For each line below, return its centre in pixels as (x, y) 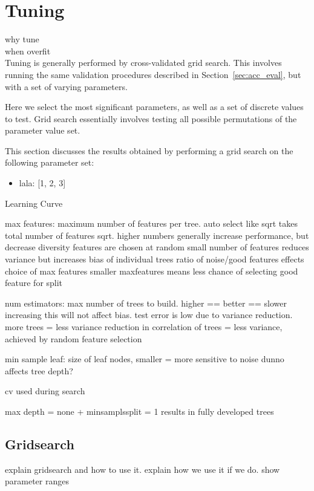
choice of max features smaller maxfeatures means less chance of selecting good (152, 271)
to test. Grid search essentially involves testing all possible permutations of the (151, 118)
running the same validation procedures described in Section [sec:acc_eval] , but (153, 74)
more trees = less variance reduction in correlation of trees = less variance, (144, 327)
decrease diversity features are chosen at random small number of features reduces (157, 247)
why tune (22, 39)
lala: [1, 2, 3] (42, 183)
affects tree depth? (39, 370)
